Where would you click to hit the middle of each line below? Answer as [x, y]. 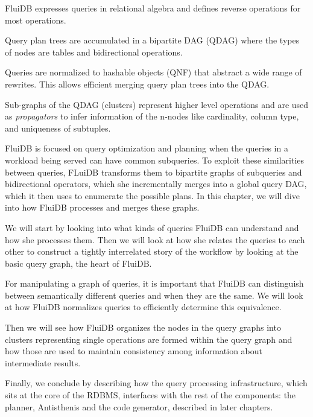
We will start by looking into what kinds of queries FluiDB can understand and [152, 227]
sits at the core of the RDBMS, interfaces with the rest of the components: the [150, 395]
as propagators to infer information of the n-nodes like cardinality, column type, [152, 116]
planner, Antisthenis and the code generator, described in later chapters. [139, 406]
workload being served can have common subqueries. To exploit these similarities [155, 160]
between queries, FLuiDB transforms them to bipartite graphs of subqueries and [153, 172]
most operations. [36, 20]
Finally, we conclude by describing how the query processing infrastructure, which [156, 383]
